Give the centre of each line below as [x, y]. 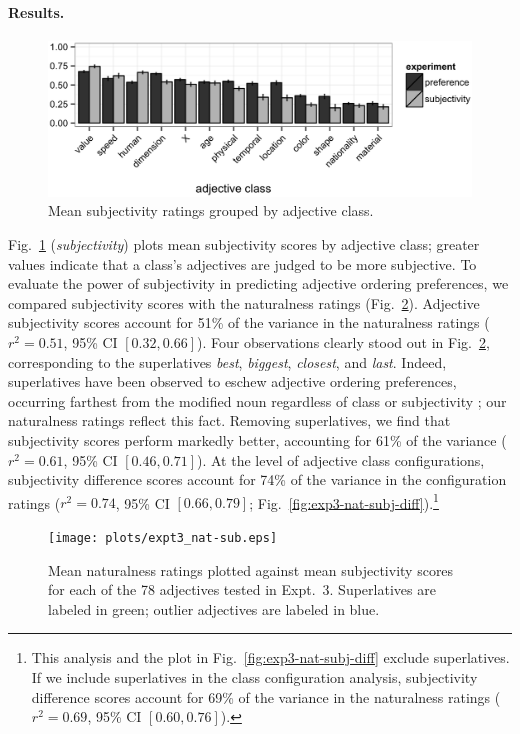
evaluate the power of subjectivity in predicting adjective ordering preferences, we [258, 283]
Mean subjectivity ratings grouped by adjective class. [211, 210]
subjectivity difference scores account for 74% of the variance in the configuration [257, 479]
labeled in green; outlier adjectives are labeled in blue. [214, 608]
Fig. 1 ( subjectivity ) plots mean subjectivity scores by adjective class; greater [244, 244]
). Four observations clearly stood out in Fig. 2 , [343, 342]
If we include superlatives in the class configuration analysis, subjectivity [254, 677]
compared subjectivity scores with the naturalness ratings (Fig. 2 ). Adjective [244, 302]
